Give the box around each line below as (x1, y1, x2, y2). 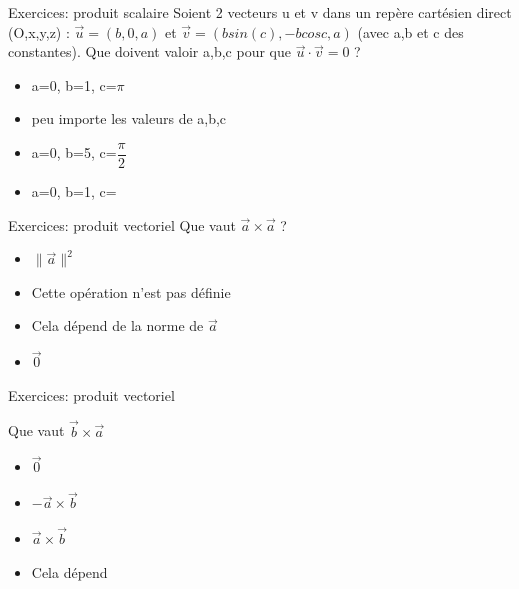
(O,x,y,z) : (8, 21, 70, 42)
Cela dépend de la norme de (31, 315, 204, 336)
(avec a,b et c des (357, 21, 464, 42)
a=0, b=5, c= (31, 142, 117, 163)
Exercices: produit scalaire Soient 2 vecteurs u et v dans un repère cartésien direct (8, 2, 512, 22)
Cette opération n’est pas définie (31, 281, 231, 302)
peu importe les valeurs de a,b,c (31, 108, 227, 129)
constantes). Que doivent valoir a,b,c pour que (8, 41, 291, 62)
